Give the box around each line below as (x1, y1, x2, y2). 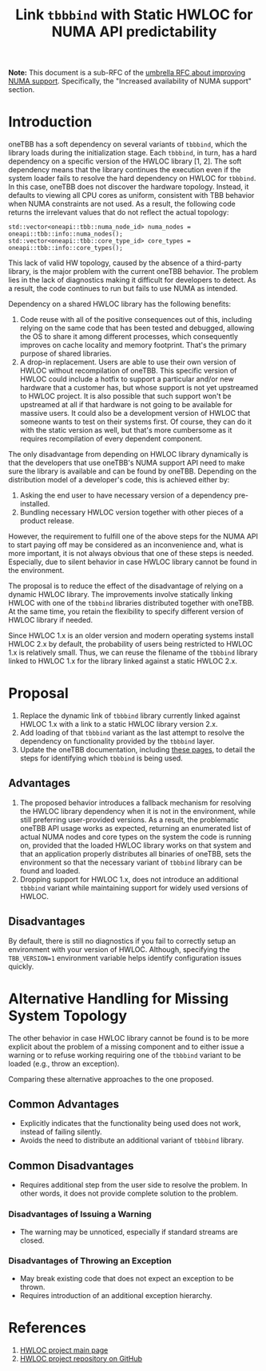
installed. (19, 499, 50, 509)
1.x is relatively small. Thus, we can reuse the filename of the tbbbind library (8, 647, 258, 658)
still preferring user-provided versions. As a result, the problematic (19, 815, 240, 825)
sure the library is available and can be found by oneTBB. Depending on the (8, 466, 257, 476)
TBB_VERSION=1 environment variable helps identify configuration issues (8, 953, 242, 962)
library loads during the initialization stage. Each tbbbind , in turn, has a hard (8, 148, 257, 158)
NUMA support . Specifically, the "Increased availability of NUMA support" (8, 76, 252, 86)
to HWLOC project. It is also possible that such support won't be (19, 391, 232, 401)
